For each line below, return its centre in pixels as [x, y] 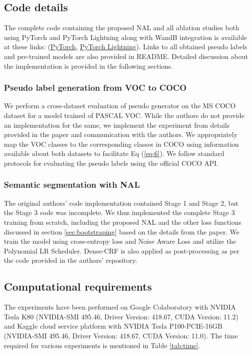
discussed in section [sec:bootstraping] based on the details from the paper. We [122, 231]
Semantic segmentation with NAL [72, 185]
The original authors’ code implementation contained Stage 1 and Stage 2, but [121, 203]
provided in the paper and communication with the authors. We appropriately [121, 134]
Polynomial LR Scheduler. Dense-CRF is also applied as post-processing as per [122, 250]
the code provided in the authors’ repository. [71, 260]
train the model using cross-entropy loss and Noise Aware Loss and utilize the [120, 241]
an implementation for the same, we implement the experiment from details [117, 125]
